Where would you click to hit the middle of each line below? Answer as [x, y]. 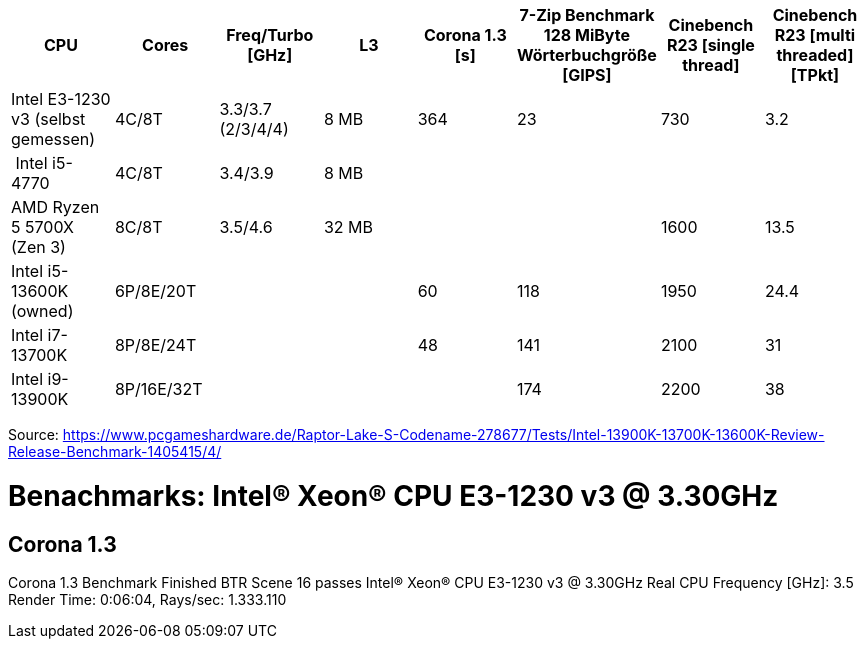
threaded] [815, 55]
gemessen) [53, 139]
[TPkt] [815, 75]
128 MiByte [586, 35]
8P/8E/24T [155, 345]
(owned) [42, 311]
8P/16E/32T [158, 389]
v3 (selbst [48, 119]
